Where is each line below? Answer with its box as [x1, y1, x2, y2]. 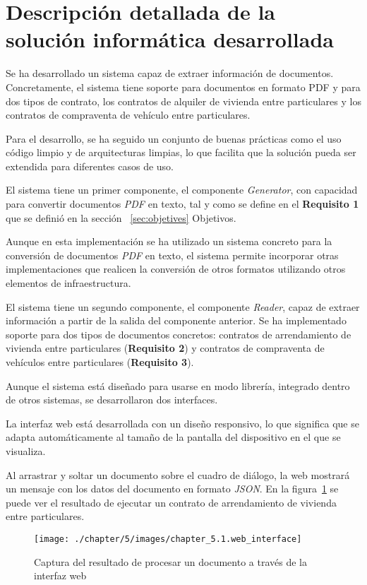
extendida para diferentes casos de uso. [6, 158, 174, 173]
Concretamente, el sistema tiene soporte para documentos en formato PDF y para [6, 79, 361, 94]
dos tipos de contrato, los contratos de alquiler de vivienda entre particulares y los [6, 93, 361, 108]
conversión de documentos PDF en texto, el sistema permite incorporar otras [6, 247, 339, 262]
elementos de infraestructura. [6, 276, 131, 290]
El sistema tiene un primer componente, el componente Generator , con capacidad [6, 182, 358, 197]
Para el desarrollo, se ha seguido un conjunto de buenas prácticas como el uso [6, 131, 342, 146]
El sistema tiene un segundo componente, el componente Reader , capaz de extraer [6, 299, 360, 314]
